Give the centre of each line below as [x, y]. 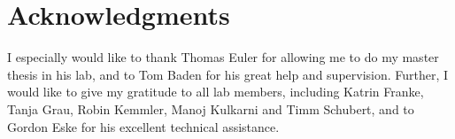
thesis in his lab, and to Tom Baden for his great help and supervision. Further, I [228, 74]
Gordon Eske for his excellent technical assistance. [143, 126]
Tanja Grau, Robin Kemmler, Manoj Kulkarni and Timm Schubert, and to [211, 108]
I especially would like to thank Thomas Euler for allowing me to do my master [223, 57]
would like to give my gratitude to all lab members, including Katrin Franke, [216, 92]
